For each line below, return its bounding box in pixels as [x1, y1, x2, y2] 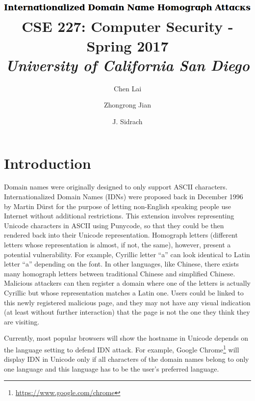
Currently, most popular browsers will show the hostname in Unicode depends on [4, 333, 249, 343]
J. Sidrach [112, 116, 143, 126]
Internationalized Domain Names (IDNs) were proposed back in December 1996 [4, 191, 243, 201]
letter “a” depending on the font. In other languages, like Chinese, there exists [4, 259, 239, 269]
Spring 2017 [86, 35, 169, 55]
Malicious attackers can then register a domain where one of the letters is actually [4, 278, 251, 288]
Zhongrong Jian [104, 100, 151, 110]
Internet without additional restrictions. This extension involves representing [4, 211, 234, 221]
